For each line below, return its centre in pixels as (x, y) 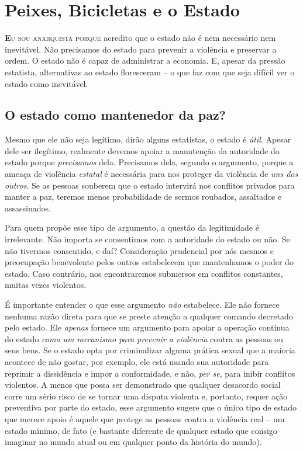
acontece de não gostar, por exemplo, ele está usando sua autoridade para (137, 361)
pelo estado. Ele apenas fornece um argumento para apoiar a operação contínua (147, 327)
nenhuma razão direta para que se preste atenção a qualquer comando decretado (149, 316)
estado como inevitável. (47, 83)
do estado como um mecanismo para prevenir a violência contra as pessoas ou (144, 338)
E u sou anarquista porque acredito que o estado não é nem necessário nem (140, 38)
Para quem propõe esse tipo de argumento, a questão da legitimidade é (132, 227)
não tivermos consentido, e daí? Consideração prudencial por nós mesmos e (139, 250)
